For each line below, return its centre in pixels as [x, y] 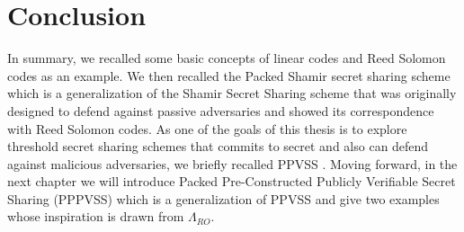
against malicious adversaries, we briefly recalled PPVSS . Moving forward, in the [232, 163]
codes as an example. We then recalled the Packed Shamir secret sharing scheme [229, 75]
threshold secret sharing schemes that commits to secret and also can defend [218, 146]
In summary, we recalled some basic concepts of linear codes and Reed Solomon [227, 58]
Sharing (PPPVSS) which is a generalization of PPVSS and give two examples [223, 198]
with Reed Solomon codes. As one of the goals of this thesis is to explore [207, 128]
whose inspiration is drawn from [96, 216]
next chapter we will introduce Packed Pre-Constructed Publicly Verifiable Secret [232, 181]
